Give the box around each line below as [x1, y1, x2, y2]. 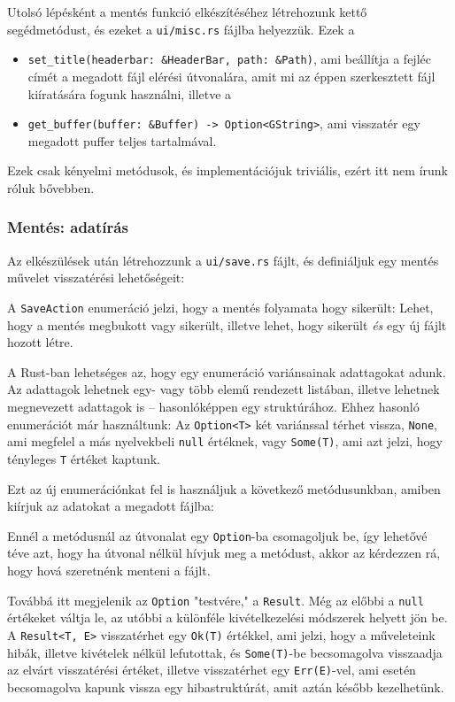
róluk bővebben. [7, 178, 95, 197]
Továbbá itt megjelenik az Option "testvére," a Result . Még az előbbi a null [7, 590, 424, 609]
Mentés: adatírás [7, 216, 128, 238]
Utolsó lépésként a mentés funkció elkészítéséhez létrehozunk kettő [7, 3, 367, 20]
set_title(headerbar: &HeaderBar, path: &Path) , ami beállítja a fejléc [27, 50, 431, 68]
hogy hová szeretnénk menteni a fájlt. [7, 561, 211, 580]
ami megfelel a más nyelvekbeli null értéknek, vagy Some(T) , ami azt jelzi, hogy [7, 432, 443, 451]
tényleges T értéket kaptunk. [7, 449, 160, 467]
